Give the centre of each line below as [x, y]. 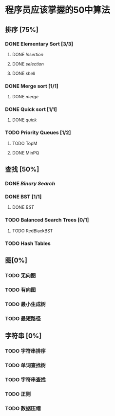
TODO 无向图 [20, 275]
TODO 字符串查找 [26, 379]
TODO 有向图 [20, 290]
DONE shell [24, 73]
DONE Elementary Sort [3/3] [39, 44]
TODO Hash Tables [28, 243]
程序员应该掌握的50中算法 [58, 10]
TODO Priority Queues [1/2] [38, 132]
